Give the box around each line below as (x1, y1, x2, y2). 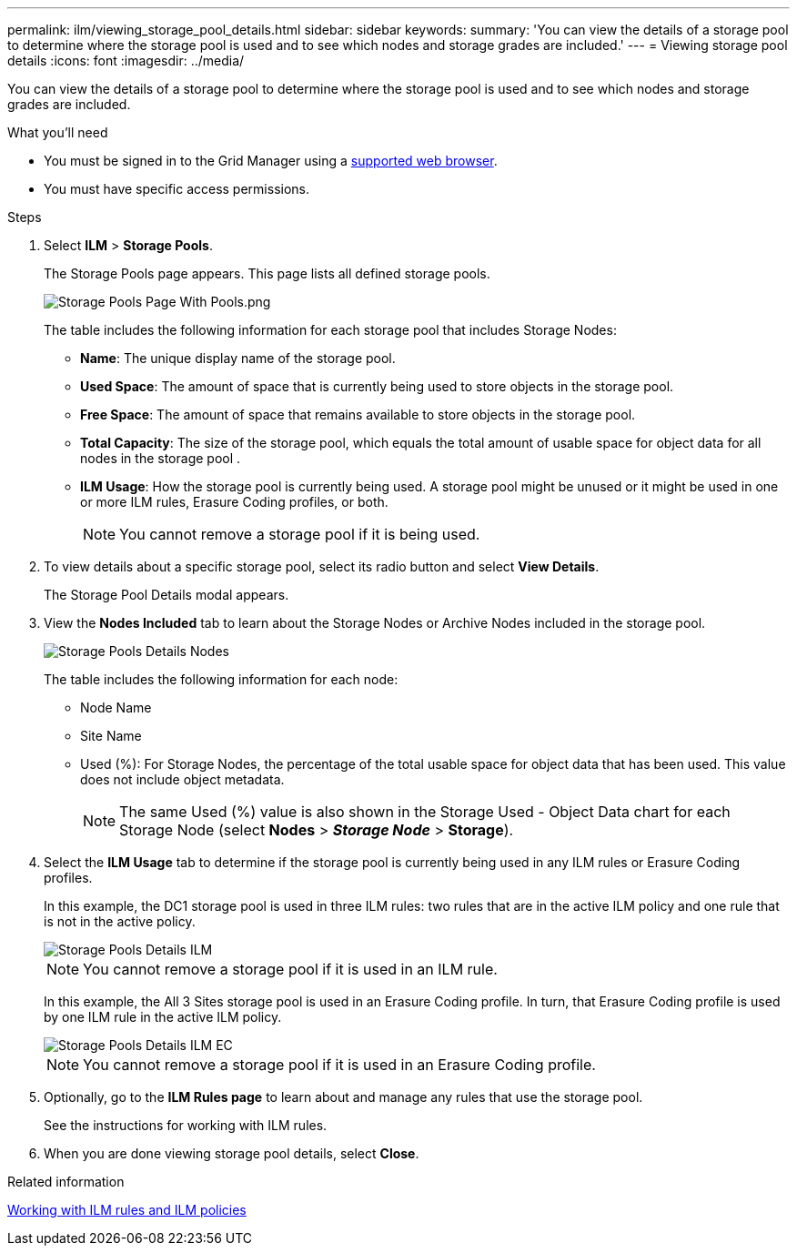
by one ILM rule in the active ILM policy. (44, 1009, 282, 1025)
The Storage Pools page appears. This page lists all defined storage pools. (44, 266, 490, 281)
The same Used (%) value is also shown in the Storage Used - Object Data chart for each (119, 803, 731, 821)
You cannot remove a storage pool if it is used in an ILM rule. (83, 960, 498, 978)
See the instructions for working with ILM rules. (44, 1117, 328, 1133)
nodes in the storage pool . (80, 450, 241, 466)
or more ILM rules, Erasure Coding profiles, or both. (80, 494, 388, 510)
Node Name (80, 700, 152, 715)
